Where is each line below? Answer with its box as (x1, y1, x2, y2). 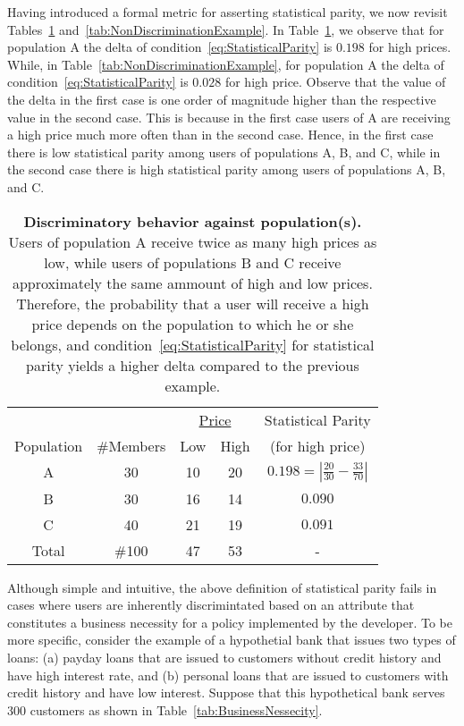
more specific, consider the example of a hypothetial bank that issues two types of (7, 630, 456, 649)
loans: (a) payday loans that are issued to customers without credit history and (7, 647, 442, 666)
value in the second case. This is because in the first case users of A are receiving (7, 107, 451, 126)
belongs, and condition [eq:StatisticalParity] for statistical (11, 333, 375, 355)
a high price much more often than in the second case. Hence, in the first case (7, 125, 434, 144)
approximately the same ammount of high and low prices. (12, 272, 373, 293)
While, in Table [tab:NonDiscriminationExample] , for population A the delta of (7, 55, 444, 73)
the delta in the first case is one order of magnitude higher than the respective (7, 89, 436, 108)
